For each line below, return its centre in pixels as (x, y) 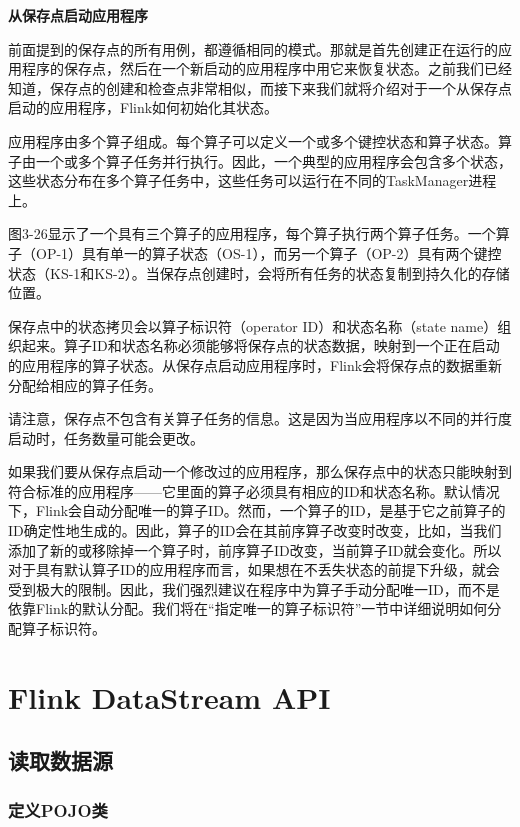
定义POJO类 (58, 809)
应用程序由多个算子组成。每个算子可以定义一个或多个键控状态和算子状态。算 (260, 140)
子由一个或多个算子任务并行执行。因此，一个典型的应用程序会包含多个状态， (260, 160)
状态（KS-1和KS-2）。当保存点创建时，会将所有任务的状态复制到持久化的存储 (259, 272)
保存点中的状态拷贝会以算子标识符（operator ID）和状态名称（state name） (253, 325)
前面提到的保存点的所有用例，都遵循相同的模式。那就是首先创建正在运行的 (253, 48)
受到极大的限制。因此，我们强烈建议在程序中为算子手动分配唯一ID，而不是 (254, 588)
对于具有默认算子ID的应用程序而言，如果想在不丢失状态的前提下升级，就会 (254, 569)
